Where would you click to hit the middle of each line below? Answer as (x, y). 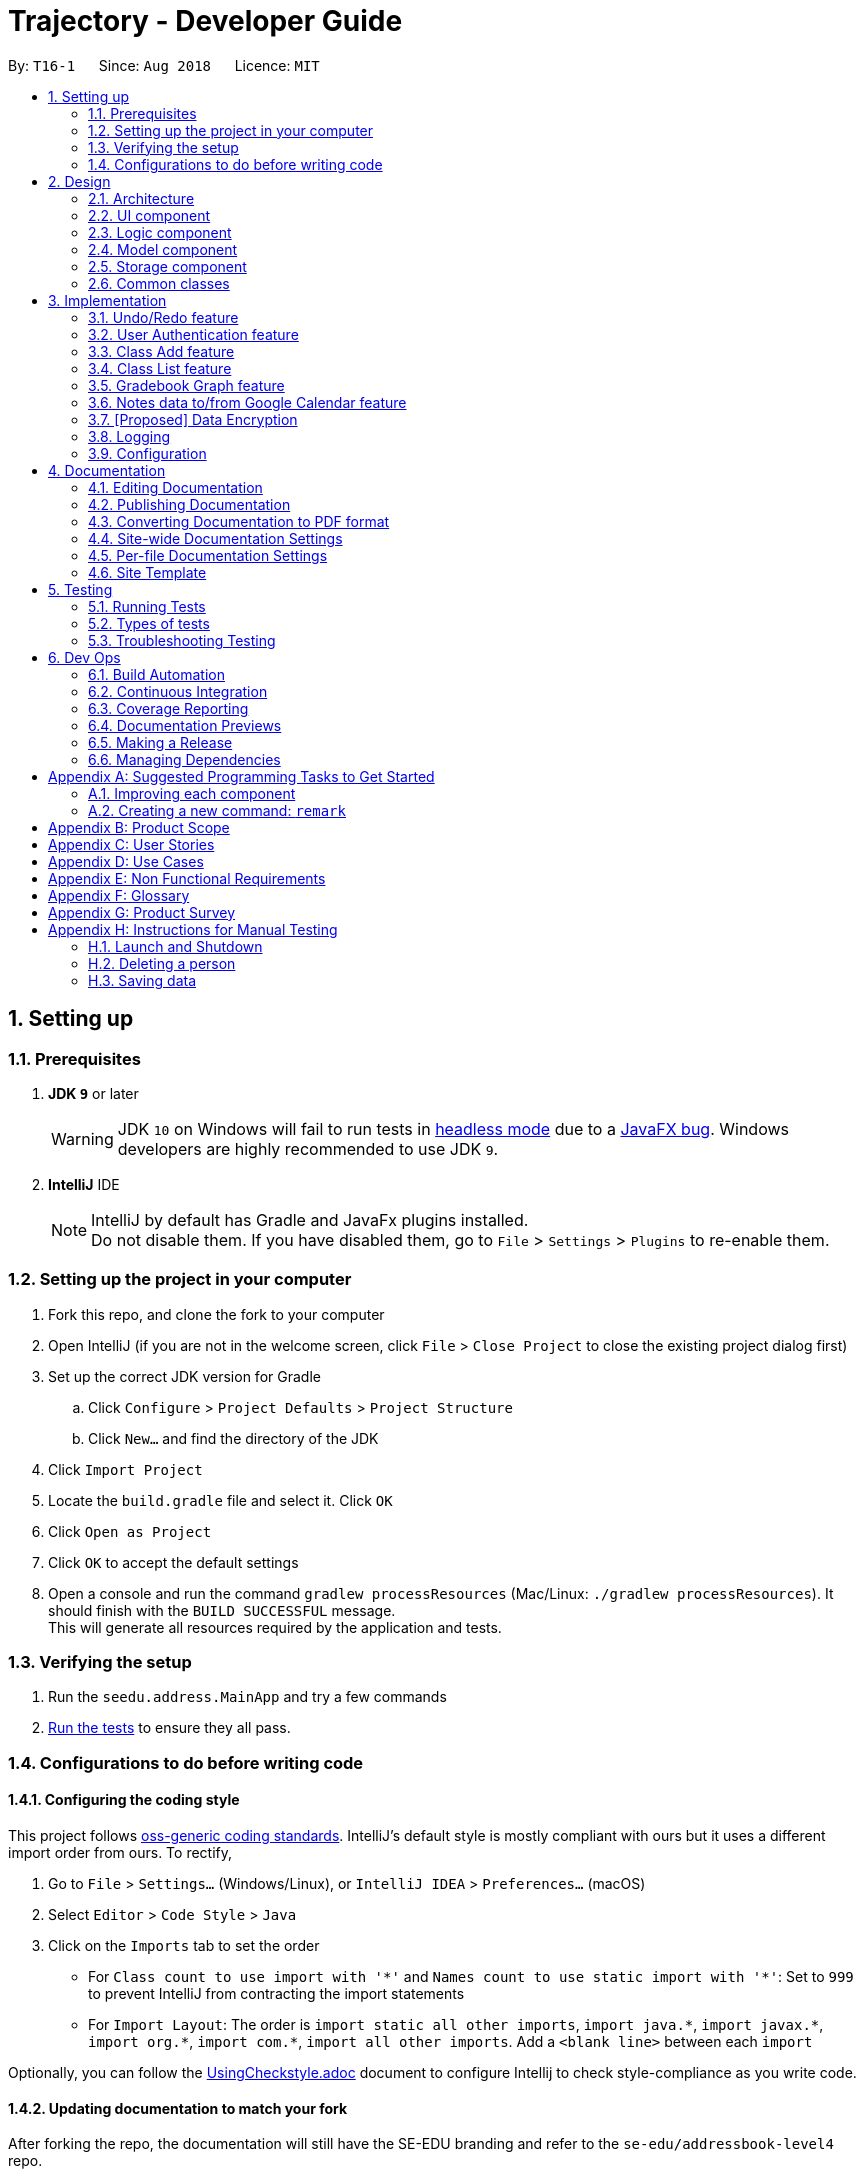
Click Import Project (125, 1469)
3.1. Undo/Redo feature (163, 317)
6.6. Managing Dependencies (184, 759)
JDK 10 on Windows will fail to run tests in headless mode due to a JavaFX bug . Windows (453, 1128)
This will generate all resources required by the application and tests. (275, 1627)
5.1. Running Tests (147, 606)
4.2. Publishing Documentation (189, 504)
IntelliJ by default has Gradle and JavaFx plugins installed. (310, 1219)
